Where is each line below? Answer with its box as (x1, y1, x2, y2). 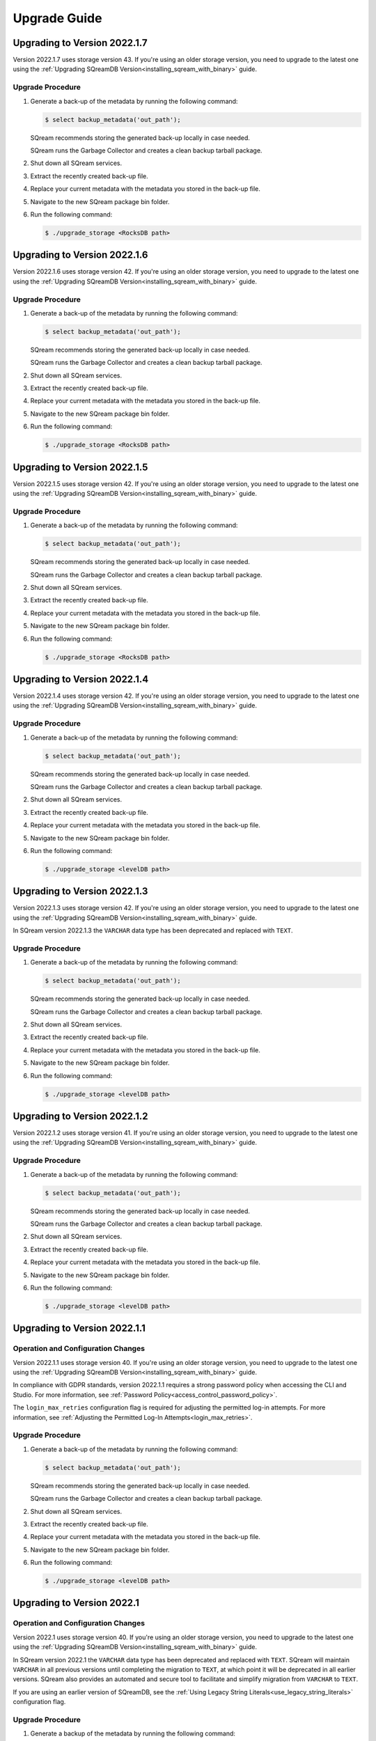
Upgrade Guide (13, 10, 102, 26)
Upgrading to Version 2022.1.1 (13, 1322, 146, 1334)
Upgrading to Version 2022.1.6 (13, 249, 148, 261)
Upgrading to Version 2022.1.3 (13, 885, 148, 898)
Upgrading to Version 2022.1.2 (13, 1111, 149, 1122)
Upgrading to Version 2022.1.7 (13, 37, 148, 49)
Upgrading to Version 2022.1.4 (13, 673, 149, 685)
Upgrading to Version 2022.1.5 (13, 461, 148, 473)
